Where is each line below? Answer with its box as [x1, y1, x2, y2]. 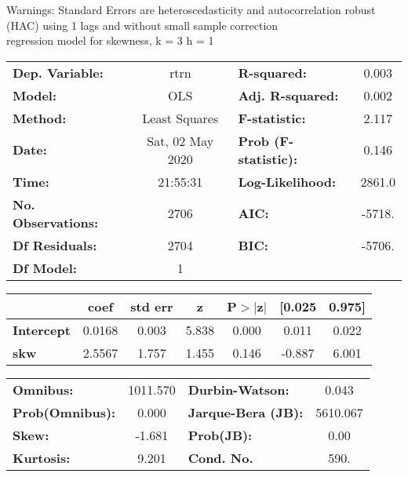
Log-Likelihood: [238, 172, 337, 191]
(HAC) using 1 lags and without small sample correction [6, 16, 279, 33]
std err [130, 297, 173, 315]
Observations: [13, 213, 99, 231]
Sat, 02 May [147, 131, 214, 150]
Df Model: [13, 258, 77, 277]
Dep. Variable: [13, 63, 104, 82]
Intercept [13, 320, 71, 339]
